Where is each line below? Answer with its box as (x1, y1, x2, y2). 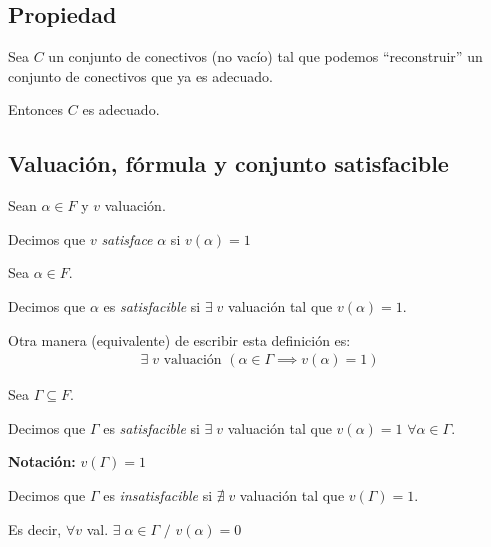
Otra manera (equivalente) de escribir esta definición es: (8, 329, 351, 350)
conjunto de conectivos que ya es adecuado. (8, 65, 273, 86)
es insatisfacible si (103, 484, 213, 505)
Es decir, (8, 518, 62, 539)
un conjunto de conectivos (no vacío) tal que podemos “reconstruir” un (48, 46, 483, 67)
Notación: (8, 451, 76, 472)
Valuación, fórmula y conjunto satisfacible (8, 148, 449, 179)
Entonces (8, 99, 64, 120)
